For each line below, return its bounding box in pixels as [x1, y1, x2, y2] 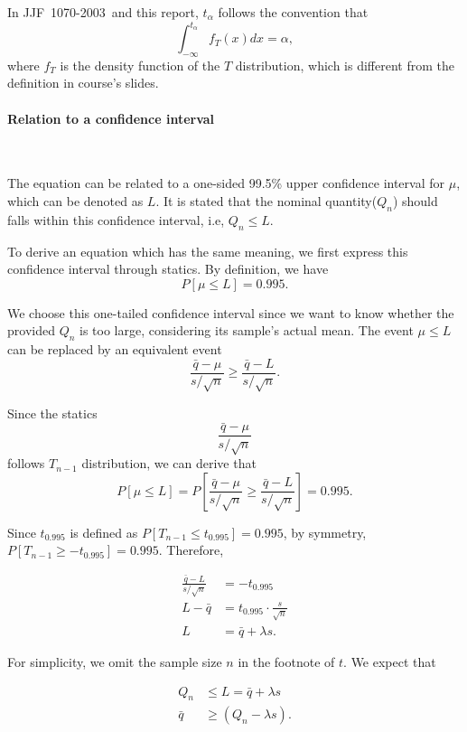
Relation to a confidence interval [7, 108, 215, 127]
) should [392, 192, 438, 211]
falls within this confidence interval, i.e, [7, 210, 225, 229]
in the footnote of [238, 652, 335, 671]
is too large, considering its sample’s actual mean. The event [79, 321, 414, 340]
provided [7, 321, 55, 340]
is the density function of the [60, 55, 220, 74]
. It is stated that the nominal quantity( [155, 192, 378, 211]
